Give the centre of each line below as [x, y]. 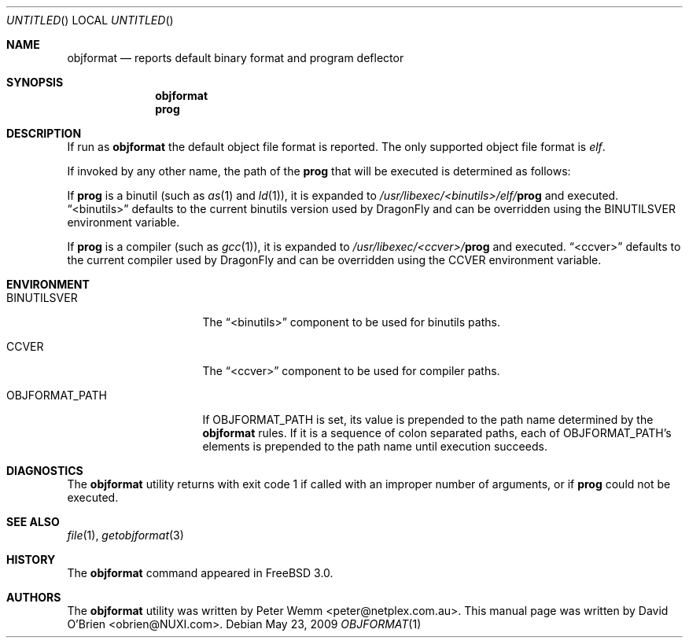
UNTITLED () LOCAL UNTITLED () [90, 20]
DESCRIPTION [44, 133]
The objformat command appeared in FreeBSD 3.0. [200, 573]
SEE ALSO [33, 522]
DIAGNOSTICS [45, 471]
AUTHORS [34, 597]
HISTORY [31, 559]
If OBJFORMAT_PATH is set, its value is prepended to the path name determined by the [428, 420]
